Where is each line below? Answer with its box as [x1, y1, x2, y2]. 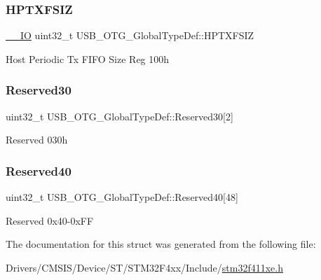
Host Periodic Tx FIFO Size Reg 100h [6, 51, 170, 66]
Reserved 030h [6, 132, 68, 147]
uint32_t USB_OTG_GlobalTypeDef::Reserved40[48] [6, 190, 238, 204]
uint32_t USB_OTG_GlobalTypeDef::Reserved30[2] [6, 108, 233, 123]
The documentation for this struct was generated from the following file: [6, 237, 316, 251]
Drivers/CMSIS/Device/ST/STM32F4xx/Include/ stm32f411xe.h [6, 260, 283, 274]
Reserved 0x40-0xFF [6, 213, 94, 227]
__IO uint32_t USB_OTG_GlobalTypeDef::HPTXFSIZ [6, 28, 254, 43]
